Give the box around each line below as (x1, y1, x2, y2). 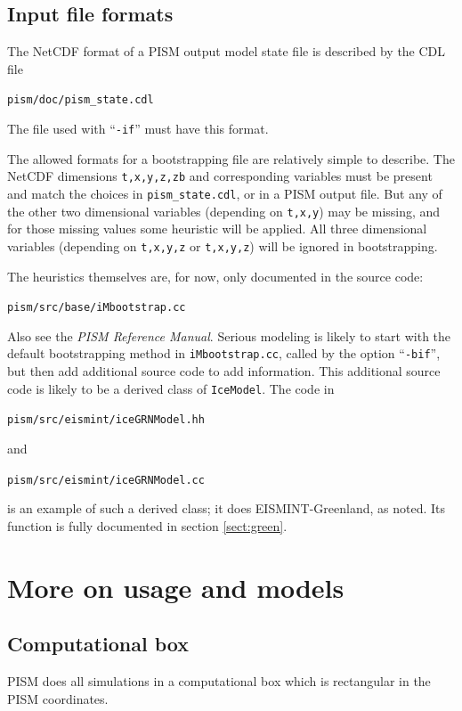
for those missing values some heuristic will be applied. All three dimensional (7, 219, 427, 238)
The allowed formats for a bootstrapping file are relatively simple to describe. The (7, 149, 455, 168)
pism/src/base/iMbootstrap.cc (7, 301, 186, 315)
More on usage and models (7, 568, 344, 605)
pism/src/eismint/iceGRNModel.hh (7, 413, 205, 427)
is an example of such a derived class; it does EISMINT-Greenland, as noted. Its (7, 499, 446, 518)
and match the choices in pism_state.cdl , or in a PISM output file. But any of (7, 184, 442, 202)
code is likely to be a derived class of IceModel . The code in (7, 379, 335, 397)
